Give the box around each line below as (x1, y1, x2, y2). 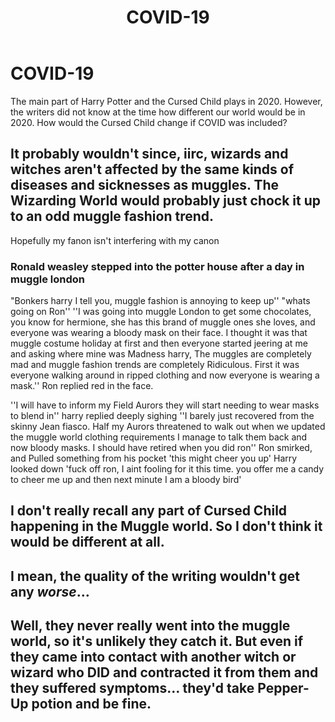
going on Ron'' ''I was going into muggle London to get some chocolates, (10, 306, 312, 318)
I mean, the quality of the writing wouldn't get (10, 567, 301, 585)
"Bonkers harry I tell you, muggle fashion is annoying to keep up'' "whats (10, 295, 311, 307)
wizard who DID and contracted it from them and (10, 664, 319, 681)
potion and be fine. (31, 696, 152, 713)
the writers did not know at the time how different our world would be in (10, 106, 306, 118)
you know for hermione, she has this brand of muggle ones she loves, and (10, 316, 316, 328)
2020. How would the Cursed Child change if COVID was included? (10, 116, 288, 128)
